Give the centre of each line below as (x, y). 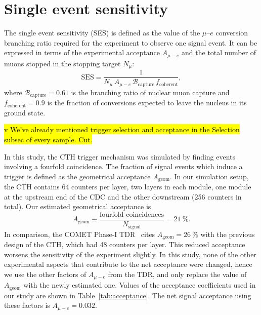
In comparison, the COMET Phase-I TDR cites (80, 234)
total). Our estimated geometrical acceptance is (78, 206)
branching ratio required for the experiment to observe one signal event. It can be (131, 42)
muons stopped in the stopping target (62, 63)
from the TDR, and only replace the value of (177, 274)
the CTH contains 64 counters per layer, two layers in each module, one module (128, 187)
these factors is (27, 305)
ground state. (25, 112)
